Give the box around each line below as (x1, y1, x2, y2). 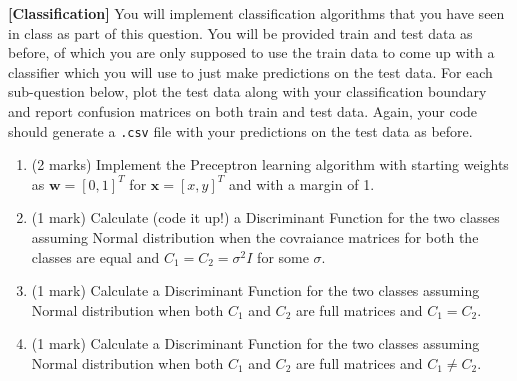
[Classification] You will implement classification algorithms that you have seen (8, 3, 505, 23)
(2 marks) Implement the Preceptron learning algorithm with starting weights (31, 154, 509, 175)
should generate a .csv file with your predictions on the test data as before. (8, 120, 473, 141)
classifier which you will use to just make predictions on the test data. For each (8, 61, 493, 82)
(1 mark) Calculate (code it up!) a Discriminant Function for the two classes (31, 207, 500, 228)
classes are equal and (31, 246, 160, 267)
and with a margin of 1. (228, 173, 375, 194)
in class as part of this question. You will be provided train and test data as (8, 22, 473, 43)
